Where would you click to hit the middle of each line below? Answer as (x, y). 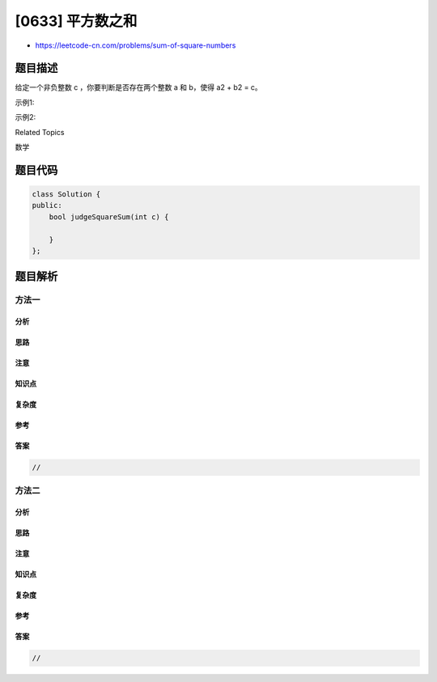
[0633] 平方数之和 (76, 21)
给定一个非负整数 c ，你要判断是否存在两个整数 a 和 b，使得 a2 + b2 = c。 (138, 87)
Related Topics (40, 132)
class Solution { (66, 195)
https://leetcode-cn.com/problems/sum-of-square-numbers (136, 45)
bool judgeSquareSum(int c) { (109, 217)
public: (47, 205)
